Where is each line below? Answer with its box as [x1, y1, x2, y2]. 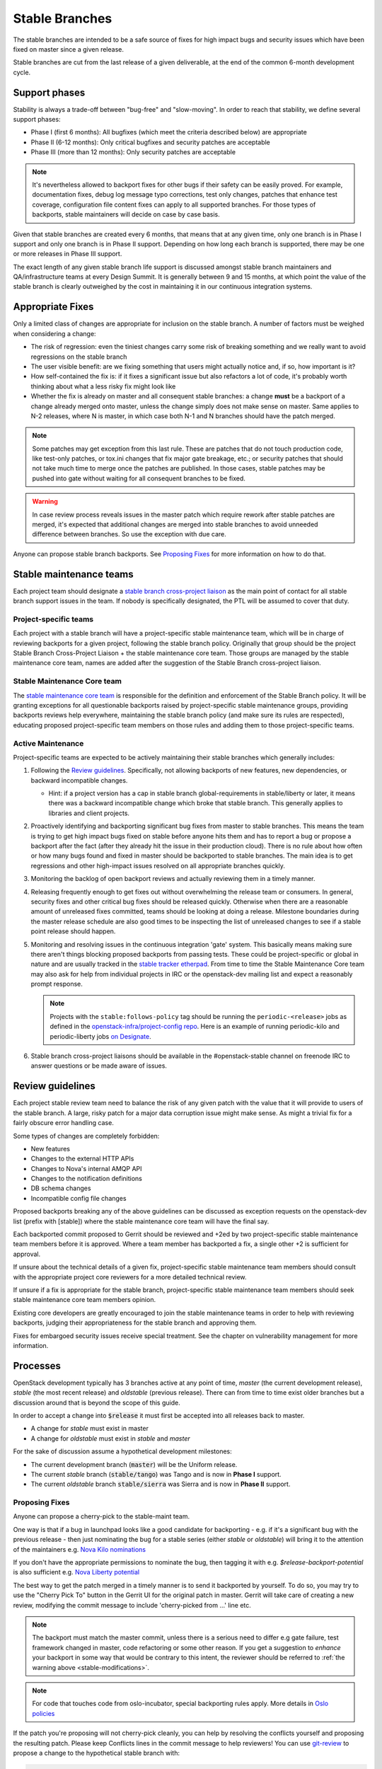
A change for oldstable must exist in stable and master [30, 1434, 190, 1443]
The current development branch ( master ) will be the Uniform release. [30, 1460, 238, 1468]
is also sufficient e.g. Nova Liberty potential [13, 1568, 140, 1577]
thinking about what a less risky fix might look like [30, 382, 176, 391]
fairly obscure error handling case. [13, 1119, 115, 1127]
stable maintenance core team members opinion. [13, 1296, 156, 1304]
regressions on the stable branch [30, 352, 127, 361]
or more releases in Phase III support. [13, 250, 122, 258]
